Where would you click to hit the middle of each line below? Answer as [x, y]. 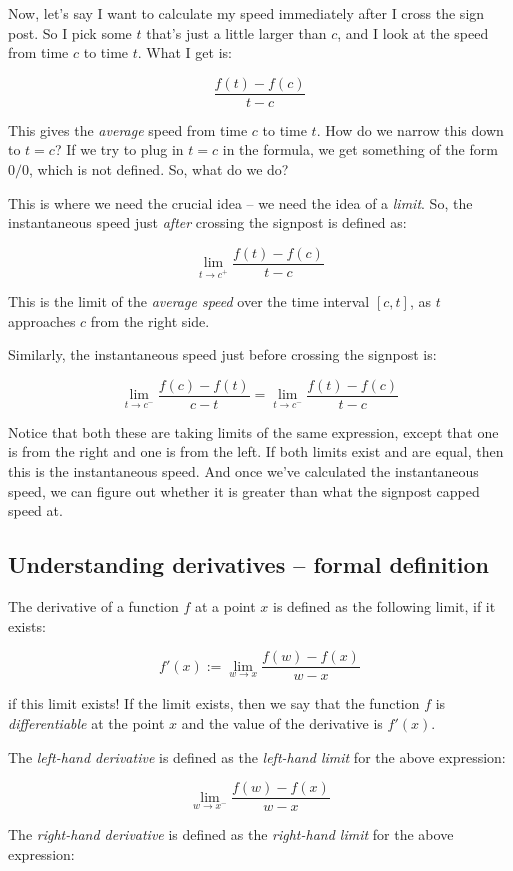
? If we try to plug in [119, 149]
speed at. [35, 510]
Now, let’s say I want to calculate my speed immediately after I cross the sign [246, 13]
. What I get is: [184, 52]
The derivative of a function [93, 606]
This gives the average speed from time [128, 129]
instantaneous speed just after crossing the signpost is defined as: [207, 222]
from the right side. [150, 320]
